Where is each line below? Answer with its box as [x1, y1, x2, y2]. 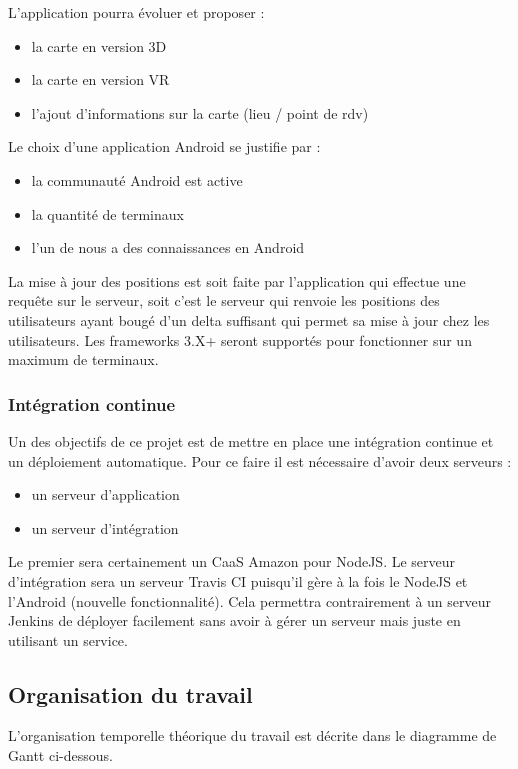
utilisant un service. [8, 629, 128, 650]
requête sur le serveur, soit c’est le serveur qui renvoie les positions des [8, 290, 440, 311]
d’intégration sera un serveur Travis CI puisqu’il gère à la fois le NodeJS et [8, 570, 468, 591]
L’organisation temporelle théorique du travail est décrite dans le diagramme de [8, 725, 497, 746]
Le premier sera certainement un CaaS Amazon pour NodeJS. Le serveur [8, 551, 456, 572]
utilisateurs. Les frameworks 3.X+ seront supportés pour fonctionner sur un [8, 329, 472, 350]
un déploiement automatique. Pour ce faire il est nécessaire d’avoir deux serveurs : [8, 450, 512, 471]
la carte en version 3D [31, 35, 167, 56]
